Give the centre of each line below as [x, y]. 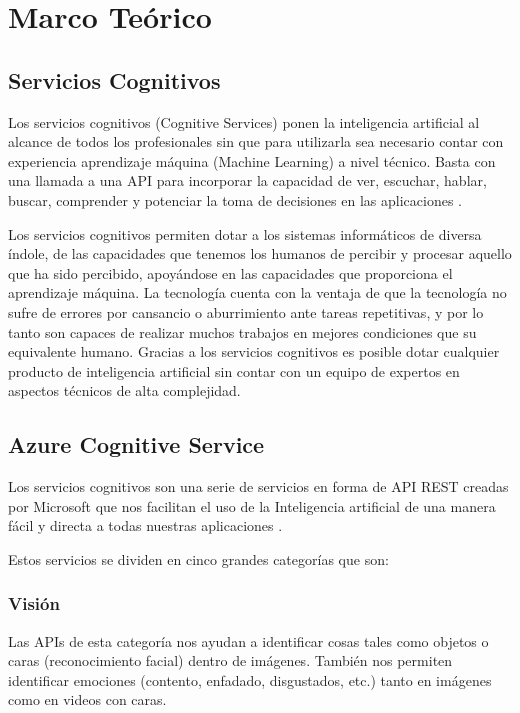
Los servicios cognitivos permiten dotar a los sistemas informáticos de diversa [245, 233]
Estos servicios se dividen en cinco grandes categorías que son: [198, 558]
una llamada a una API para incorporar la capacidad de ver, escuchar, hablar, [247, 180]
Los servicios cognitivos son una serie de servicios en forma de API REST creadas [258, 486]
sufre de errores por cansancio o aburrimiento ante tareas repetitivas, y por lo [246, 311]
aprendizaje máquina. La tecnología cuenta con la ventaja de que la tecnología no [257, 292]
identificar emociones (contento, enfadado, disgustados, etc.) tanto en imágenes [250, 679]
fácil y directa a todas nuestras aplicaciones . [145, 525]
